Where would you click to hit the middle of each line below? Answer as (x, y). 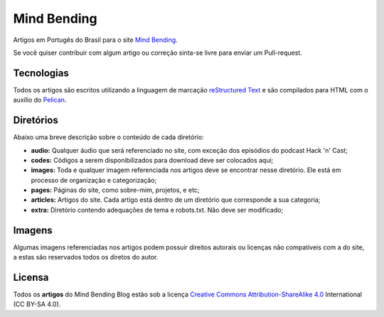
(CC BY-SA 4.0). (37, 304)
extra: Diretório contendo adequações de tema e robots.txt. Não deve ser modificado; (157, 210)
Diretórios (36, 120)
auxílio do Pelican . (40, 100)
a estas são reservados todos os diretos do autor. (86, 257)
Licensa (31, 277)
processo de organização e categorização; (94, 180)
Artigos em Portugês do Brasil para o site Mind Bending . (95, 40)
